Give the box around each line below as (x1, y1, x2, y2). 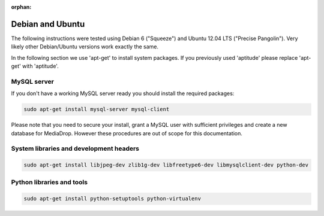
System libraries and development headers (11, 144, 140, 153)
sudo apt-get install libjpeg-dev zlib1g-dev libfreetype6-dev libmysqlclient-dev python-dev (23, 162, 309, 169)
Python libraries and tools (11, 178, 88, 187)
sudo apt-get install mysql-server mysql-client (23, 106, 170, 113)
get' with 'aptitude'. (11, 63, 59, 70)
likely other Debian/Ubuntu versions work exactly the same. (11, 43, 159, 50)
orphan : (11, 4, 32, 10)
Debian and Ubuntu (11, 19, 85, 29)
